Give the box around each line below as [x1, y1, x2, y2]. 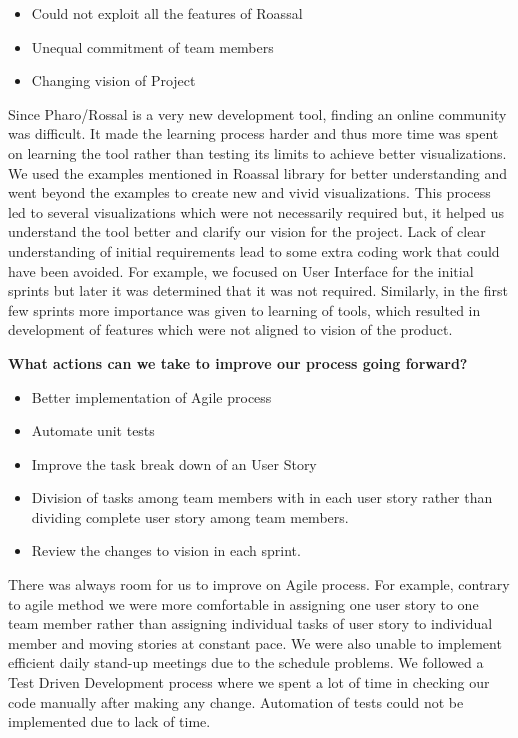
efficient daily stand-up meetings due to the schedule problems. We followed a [8, 652, 484, 673]
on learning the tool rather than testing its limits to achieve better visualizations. [8, 142, 507, 163]
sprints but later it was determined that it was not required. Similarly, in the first [8, 280, 509, 301]
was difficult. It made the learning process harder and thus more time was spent [8, 123, 499, 144]
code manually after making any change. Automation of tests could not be [8, 691, 464, 712]
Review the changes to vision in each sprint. [31, 540, 301, 561]
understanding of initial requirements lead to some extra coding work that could [8, 240, 500, 261]
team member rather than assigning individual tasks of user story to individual [8, 613, 493, 634]
